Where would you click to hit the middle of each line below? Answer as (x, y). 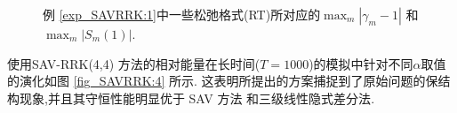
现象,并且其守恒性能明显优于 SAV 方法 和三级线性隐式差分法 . (197, 98)
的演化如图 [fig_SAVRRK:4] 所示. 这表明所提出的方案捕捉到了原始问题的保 (223, 81)
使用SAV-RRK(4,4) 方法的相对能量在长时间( (134, 63)
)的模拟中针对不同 (361, 63)
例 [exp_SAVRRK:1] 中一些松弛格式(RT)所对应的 (182, 14)
